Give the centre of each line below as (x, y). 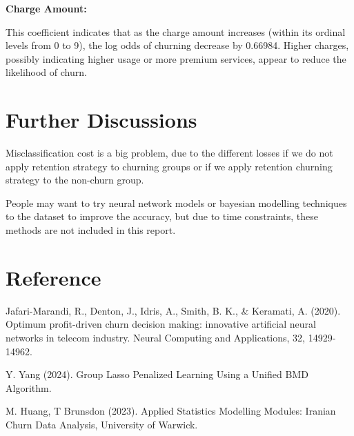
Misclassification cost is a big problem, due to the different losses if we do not (169, 153)
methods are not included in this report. (91, 230)
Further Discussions (101, 120)
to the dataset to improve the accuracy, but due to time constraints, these (162, 216)
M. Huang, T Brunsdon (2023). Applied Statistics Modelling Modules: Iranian (171, 411)
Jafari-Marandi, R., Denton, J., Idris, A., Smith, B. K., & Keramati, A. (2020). (173, 310)
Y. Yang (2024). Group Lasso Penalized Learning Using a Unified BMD (157, 374)
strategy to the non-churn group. (75, 180)
